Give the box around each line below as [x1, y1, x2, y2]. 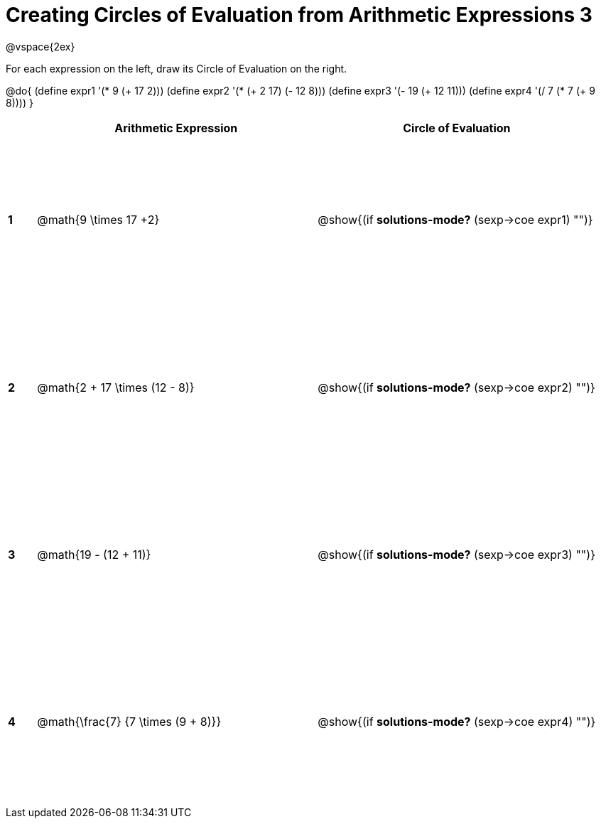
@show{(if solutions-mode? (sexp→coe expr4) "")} [318, 715, 596, 729]
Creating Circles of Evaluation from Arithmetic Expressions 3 [6, 3, 592, 27]
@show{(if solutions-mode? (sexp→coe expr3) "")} [318, 547, 595, 562]
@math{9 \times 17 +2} [37, 213, 160, 228]
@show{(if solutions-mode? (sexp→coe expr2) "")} [318, 380, 595, 395]
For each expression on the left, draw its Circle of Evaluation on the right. [6, 62, 347, 75]
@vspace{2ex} [6, 40, 75, 53]
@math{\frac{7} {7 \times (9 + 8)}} [37, 715, 222, 729]
